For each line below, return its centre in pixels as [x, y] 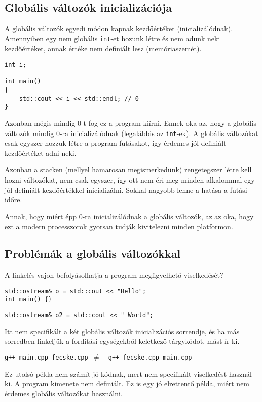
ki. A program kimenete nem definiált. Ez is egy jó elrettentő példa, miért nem [127, 384]
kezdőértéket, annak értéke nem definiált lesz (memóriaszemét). [103, 48]
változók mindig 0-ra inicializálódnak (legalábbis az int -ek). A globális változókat [132, 133]
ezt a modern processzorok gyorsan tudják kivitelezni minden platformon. [119, 226]
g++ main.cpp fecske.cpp [46, 357]
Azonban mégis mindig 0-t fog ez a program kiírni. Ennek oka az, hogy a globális [131, 123]
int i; [15, 65]
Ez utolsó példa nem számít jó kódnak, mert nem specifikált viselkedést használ [128, 373]
